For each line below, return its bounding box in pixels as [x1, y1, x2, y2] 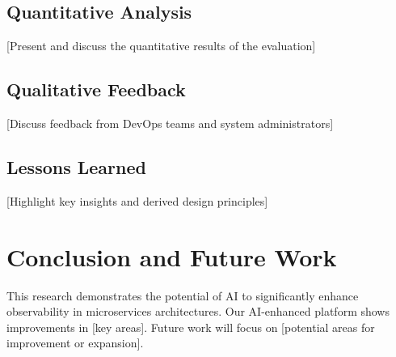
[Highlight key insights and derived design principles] [6, 192, 268, 209]
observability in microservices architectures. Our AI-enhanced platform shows [6, 303, 390, 320]
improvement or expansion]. [6, 334, 144, 351]
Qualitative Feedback [6, 77, 186, 102]
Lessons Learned [6, 154, 146, 179]
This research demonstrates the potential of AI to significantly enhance [6, 287, 359, 304]
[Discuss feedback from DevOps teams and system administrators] [6, 115, 334, 131]
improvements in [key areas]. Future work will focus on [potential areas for [6, 318, 375, 335]
